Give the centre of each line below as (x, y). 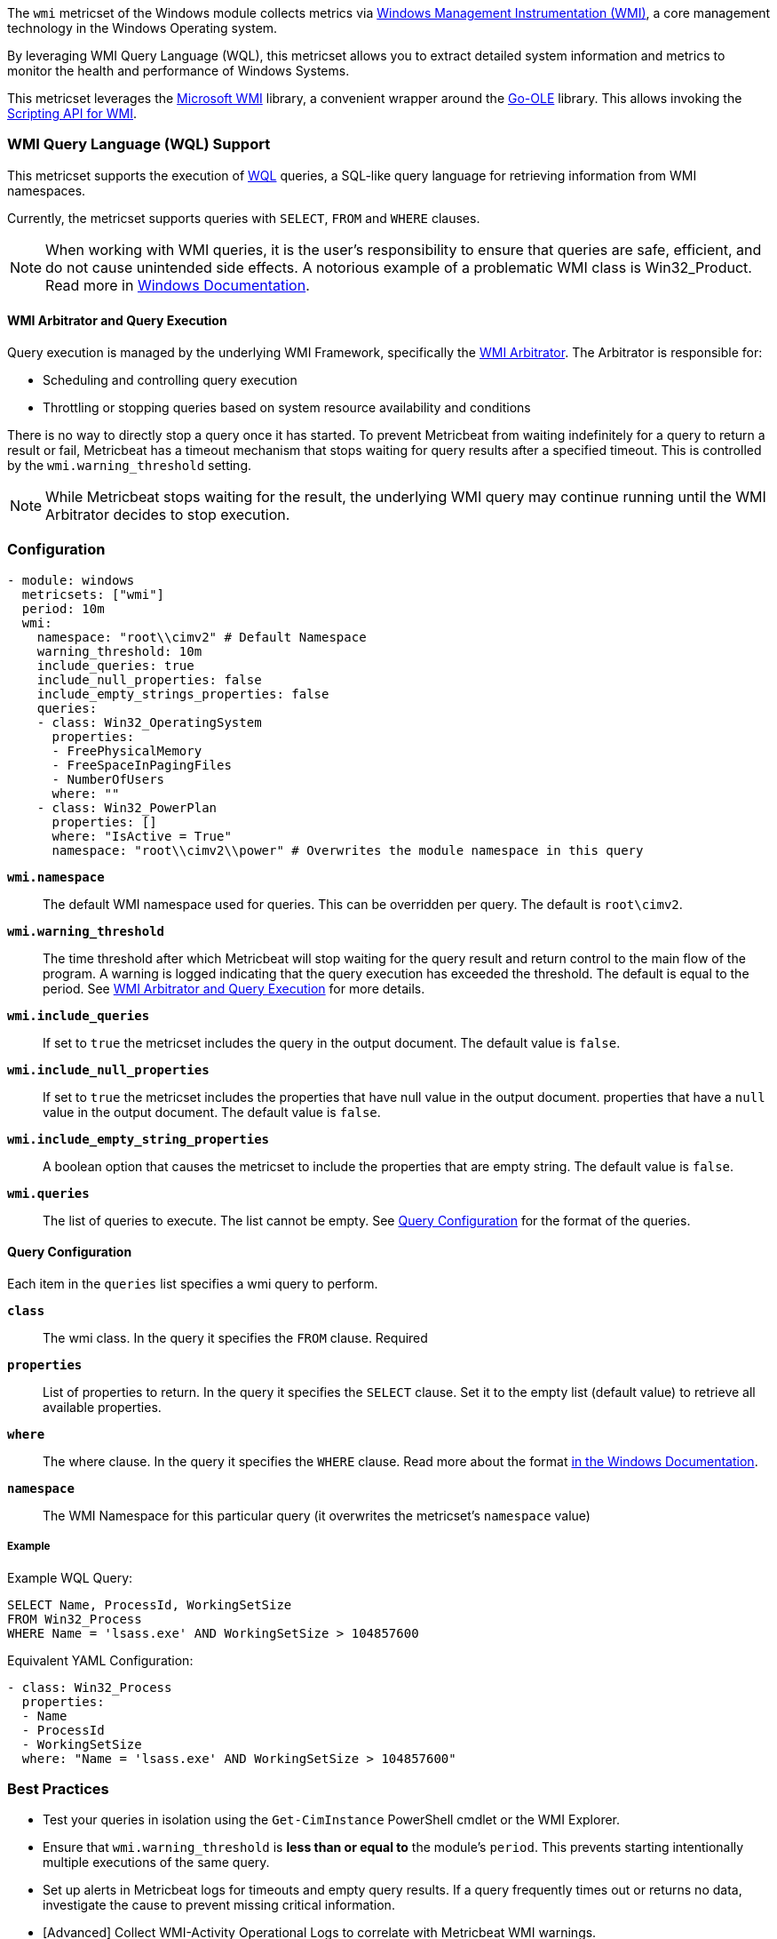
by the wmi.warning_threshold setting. (130, 465)
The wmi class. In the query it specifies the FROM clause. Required (235, 1337)
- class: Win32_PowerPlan (127, 807)
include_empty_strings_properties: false (183, 694)
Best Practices (58, 1789)
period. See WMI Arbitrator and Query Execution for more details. (234, 988)
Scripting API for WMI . (72, 113)
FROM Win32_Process (75, 1619)
